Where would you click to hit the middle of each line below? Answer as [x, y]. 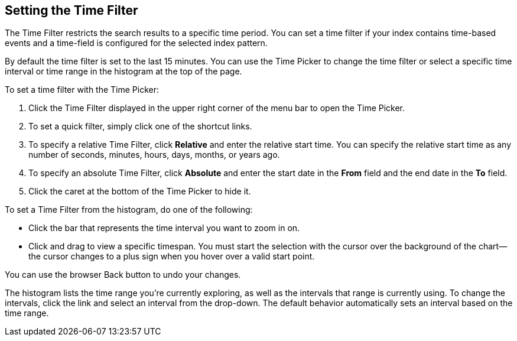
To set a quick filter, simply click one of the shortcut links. [140, 126]
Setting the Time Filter [71, 10]
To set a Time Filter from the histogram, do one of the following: [129, 210]
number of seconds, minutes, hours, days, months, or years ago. [154, 155]
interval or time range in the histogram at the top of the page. [123, 72]
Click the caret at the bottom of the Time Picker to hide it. [140, 191]
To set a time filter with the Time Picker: [82, 90]
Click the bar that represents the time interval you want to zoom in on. [164, 228]
